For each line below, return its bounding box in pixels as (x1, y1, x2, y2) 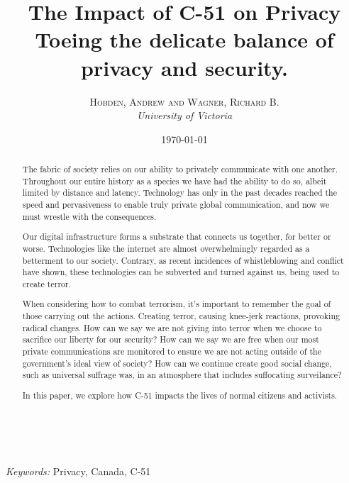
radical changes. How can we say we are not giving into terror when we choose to (22, 321, 322, 333)
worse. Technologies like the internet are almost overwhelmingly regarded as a (22, 242, 310, 254)
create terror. (22, 277, 71, 289)
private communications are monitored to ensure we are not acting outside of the (22, 345, 321, 357)
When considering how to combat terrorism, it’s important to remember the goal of (22, 298, 331, 310)
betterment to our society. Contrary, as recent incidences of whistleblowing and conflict (22, 254, 344, 266)
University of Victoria (136, 108, 233, 123)
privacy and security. (81, 52, 288, 82)
